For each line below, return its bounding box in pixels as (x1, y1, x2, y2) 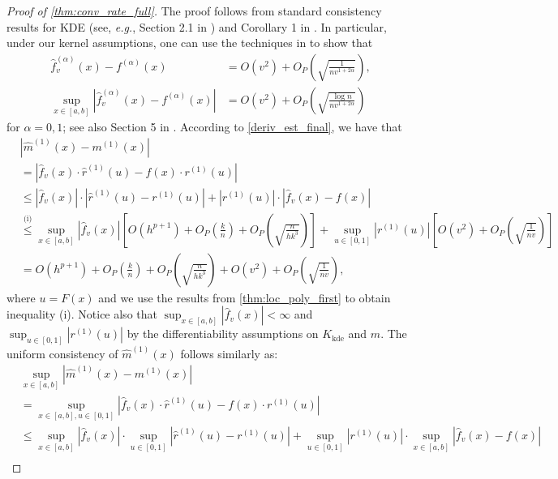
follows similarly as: (180, 344, 278, 361)
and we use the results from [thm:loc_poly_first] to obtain (98, 289, 391, 306)
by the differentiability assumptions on (127, 325, 319, 342)
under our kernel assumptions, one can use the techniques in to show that (6, 34, 373, 51)
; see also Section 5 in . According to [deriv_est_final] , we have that (62, 118, 402, 135)
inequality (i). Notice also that (6, 306, 157, 323)
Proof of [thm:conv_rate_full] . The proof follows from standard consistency (6, 2, 382, 19)
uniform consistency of (6, 344, 118, 361)
